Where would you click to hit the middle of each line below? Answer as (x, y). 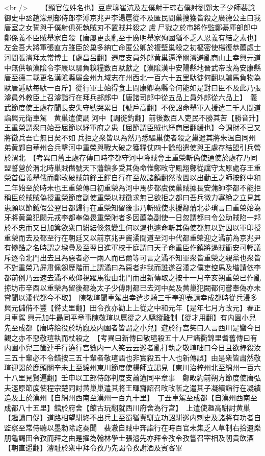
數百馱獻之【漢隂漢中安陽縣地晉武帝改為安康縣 (182, 67)
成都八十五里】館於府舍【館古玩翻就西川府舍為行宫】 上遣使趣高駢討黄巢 (127, 407)
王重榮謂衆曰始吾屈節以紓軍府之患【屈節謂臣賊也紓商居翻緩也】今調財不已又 (132, 127)
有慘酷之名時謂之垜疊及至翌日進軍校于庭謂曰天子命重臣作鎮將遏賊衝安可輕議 (132, 247)
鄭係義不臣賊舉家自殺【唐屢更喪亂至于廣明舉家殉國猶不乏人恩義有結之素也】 (132, 37)
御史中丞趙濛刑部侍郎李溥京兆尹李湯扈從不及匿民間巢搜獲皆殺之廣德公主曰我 (132, 17)
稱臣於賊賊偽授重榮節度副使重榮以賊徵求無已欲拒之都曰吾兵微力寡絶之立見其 (132, 197)
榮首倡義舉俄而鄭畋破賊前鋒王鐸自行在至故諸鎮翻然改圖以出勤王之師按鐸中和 (132, 177)
